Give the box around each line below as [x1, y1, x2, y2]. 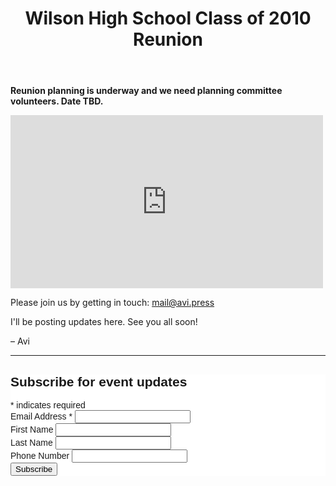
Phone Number [10, 450, 70, 461]
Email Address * [10, 411, 73, 422]
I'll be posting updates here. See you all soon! [10, 316, 198, 328]
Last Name [10, 437, 53, 448]
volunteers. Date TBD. [10, 95, 104, 107]
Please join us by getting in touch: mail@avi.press [10, 297, 215, 309]
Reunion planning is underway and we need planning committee [10, 85, 283, 97]
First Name [10, 424, 54, 435]
